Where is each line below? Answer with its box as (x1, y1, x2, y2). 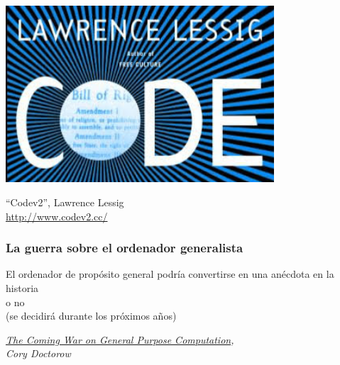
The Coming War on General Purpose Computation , (6, 332, 234, 347)
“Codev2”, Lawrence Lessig (6, 194, 124, 209)
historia (6, 280, 39, 295)
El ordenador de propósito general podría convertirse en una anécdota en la (6, 266, 334, 281)
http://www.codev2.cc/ (6, 208, 108, 223)
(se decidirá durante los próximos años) (6, 308, 177, 323)
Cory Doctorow (6, 346, 71, 361)
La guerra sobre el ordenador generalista (6, 239, 243, 257)
